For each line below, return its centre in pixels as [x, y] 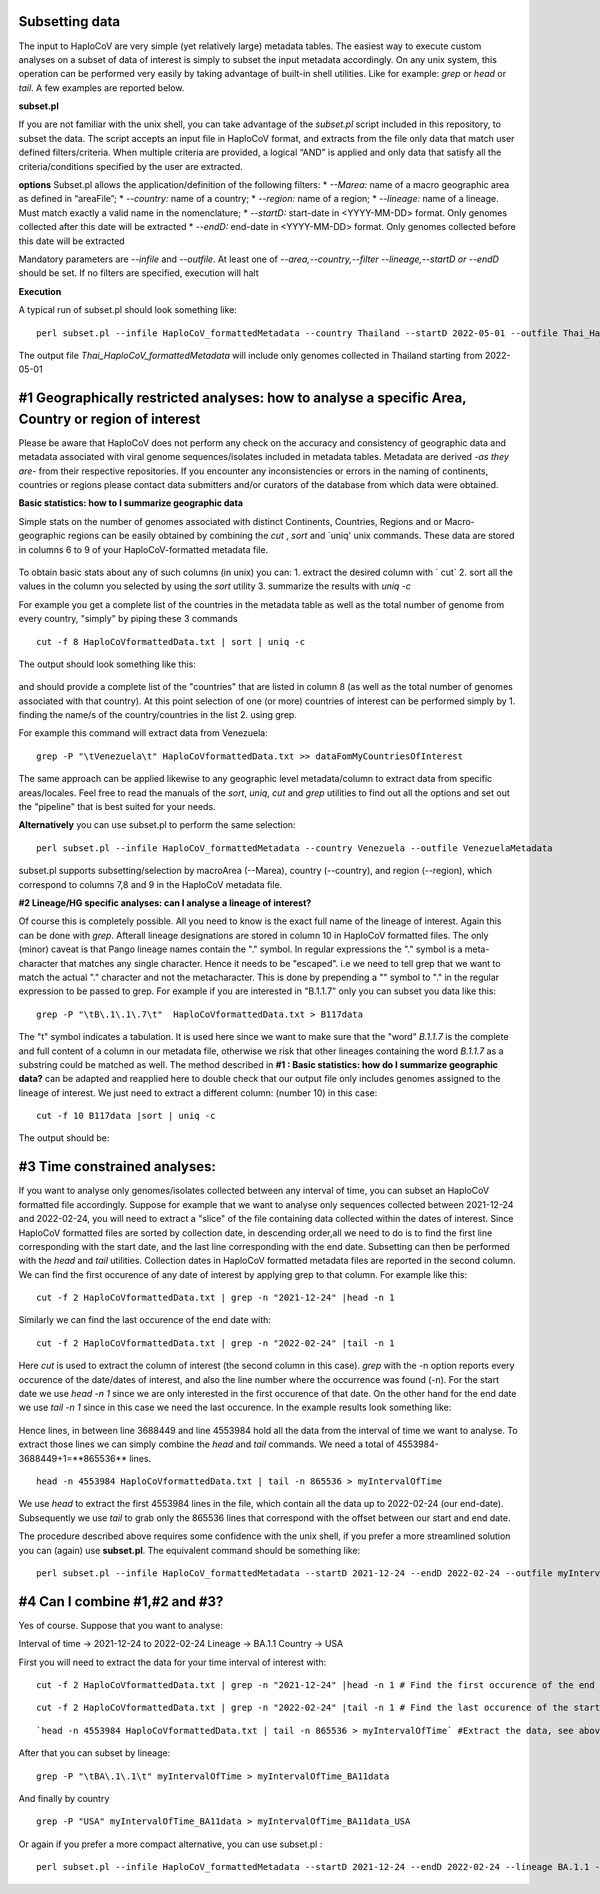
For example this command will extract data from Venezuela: [143, 733]
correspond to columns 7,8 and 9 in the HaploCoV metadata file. [150, 884]
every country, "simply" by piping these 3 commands [128, 619]
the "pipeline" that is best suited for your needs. [117, 807]
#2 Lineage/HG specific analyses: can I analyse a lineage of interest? [165, 902]
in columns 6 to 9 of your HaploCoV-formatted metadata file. [143, 549]
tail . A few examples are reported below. [101, 87]
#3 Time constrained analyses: [117, 1166]
